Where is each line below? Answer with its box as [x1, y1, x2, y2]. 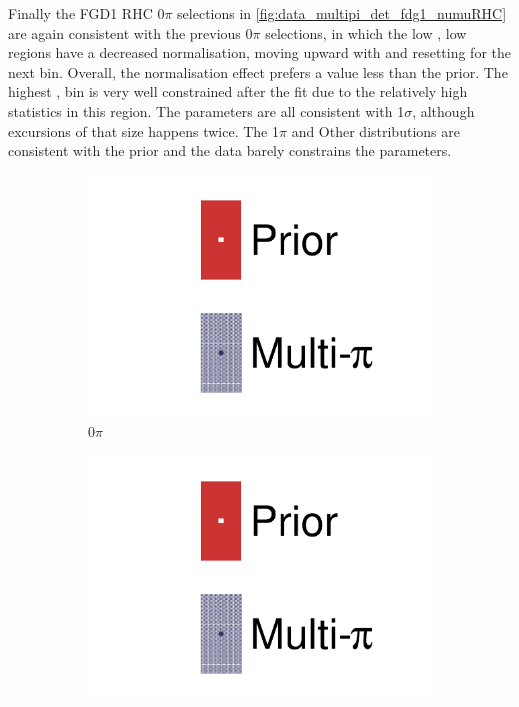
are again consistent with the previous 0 [8, 22, 253, 43]
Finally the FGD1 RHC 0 [8, 3, 165, 23]
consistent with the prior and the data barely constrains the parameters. [8, 140, 452, 161]
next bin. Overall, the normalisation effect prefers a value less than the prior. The [8, 61, 508, 82]
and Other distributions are [291, 120, 460, 141]
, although [412, 100, 475, 121]
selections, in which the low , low [265, 22, 467, 43]
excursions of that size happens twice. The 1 [8, 120, 279, 141]
